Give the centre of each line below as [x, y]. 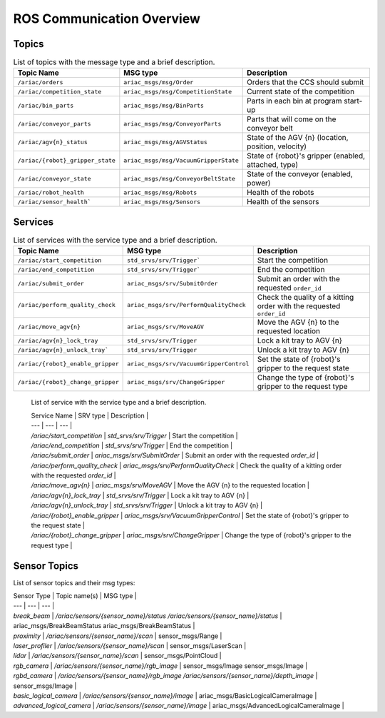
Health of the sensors [283, 202]
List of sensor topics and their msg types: [74, 582]
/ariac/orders [40, 82]
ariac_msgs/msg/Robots [160, 192]
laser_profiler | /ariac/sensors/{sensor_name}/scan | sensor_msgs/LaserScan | [130, 646]
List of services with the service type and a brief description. [115, 241]
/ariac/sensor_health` [55, 202]
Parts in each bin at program [294, 101]
